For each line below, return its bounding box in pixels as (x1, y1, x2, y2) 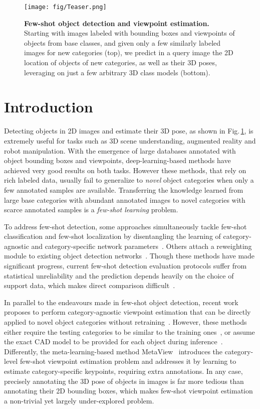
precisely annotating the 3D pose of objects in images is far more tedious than (4, 375, 244, 386)
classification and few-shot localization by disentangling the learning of (4, 231, 221, 241)
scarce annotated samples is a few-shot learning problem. (4, 204, 178, 215)
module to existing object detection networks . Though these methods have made (4, 250, 255, 261)
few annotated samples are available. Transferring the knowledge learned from (4, 184, 243, 195)
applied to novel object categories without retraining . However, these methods (4, 317, 247, 327)
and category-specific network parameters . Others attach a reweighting (31, 240, 252, 251)
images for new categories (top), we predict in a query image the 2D (24, 47, 233, 58)
